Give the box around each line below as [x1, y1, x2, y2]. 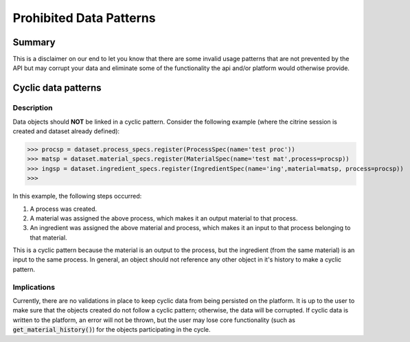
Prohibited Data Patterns [12, 10, 156, 25]
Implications [12, 282, 55, 292]
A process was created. [30, 205, 98, 213]
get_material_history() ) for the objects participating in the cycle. [12, 326, 211, 334]
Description [12, 103, 53, 113]
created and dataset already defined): [12, 127, 120, 135]
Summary [12, 36, 56, 48]
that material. [30, 233, 68, 242]
